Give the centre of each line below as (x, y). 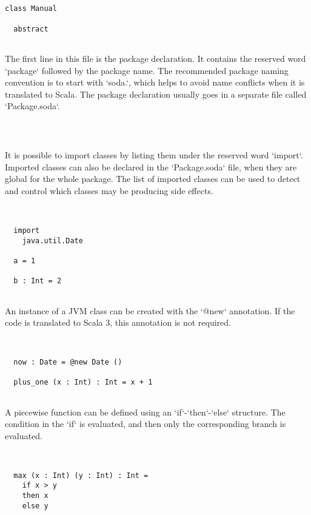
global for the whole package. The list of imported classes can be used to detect (153, 179)
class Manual (31, 9)
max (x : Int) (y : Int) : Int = (81, 475)
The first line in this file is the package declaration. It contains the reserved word (155, 58)
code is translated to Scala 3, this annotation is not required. (118, 322)
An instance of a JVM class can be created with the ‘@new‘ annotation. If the (150, 310)
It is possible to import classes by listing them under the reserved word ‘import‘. (154, 155)
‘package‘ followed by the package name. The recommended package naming (147, 70)
